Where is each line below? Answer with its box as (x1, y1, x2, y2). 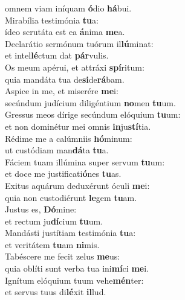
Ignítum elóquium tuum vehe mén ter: (5, 273, 144, 286)
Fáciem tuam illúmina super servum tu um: (5, 155, 165, 168)
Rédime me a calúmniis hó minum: (5, 132, 132, 144)
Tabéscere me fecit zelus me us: (5, 250, 120, 263)
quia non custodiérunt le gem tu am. (5, 191, 137, 203)
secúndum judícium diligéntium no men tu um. (5, 96, 176, 109)
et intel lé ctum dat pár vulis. (5, 49, 109, 62)
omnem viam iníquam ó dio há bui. (5, 2, 132, 14)
